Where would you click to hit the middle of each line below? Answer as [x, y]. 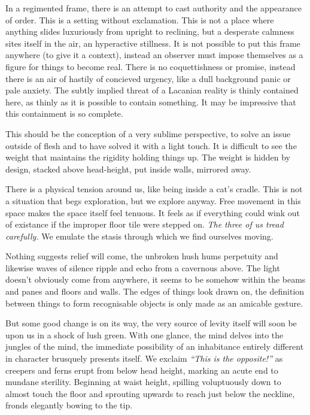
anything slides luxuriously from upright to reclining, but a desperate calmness [150, 31]
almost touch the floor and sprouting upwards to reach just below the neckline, [150, 393]
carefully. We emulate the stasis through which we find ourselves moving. [139, 236]
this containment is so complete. [64, 113]
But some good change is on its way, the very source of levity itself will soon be [151, 323]
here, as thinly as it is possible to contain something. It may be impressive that [151, 102]
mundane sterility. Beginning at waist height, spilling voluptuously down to [143, 382]
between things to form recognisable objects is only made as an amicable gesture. [154, 303]
